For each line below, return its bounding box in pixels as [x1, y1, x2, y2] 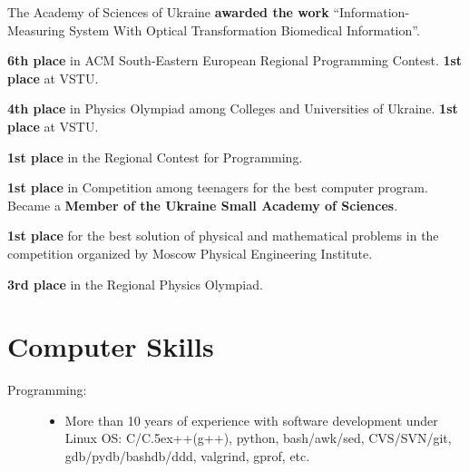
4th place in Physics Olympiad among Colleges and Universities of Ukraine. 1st [7, 99, 458, 118]
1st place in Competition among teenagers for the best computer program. [7, 178, 428, 197]
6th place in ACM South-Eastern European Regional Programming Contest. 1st [7, 51, 463, 70]
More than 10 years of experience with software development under [64, 410, 438, 429]
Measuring [7, 20, 65, 39]
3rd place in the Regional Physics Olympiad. [7, 274, 263, 293]
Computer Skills [7, 328, 214, 365]
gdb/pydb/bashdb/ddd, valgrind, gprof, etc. [64, 447, 310, 466]
